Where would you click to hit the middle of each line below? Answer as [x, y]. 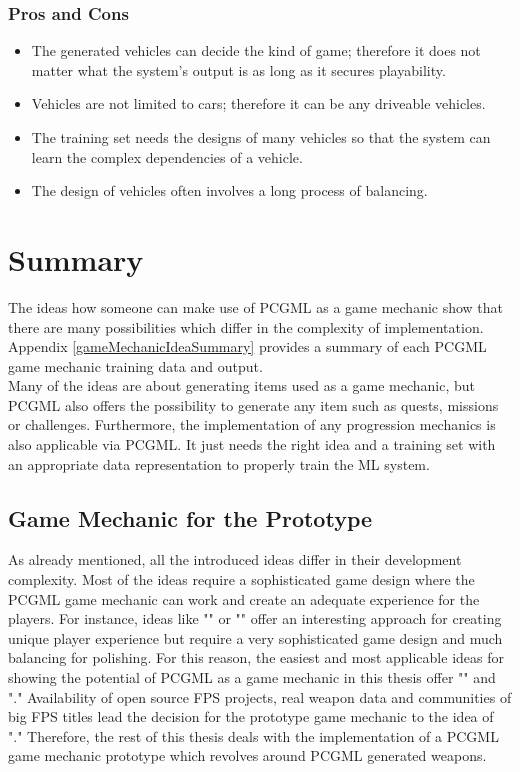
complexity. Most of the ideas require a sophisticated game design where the [241, 579]
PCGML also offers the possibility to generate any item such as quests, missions [253, 404]
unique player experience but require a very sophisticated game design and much [255, 637]
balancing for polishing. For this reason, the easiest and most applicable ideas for [256, 657]
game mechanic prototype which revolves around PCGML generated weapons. [247, 755]
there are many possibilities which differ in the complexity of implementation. [246, 326]
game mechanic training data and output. [135, 365]
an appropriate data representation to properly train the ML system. [219, 463]
